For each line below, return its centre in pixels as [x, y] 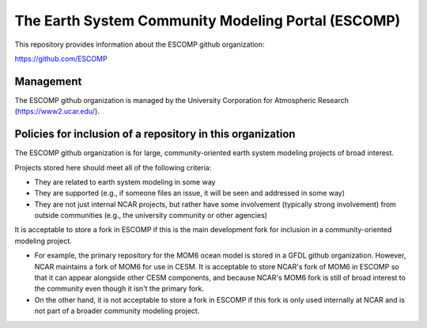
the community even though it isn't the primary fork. [119, 288]
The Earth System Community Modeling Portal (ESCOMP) [208, 21]
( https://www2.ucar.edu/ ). [57, 112]
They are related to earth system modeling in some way [125, 181]
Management [48, 81]
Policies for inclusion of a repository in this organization [155, 134]
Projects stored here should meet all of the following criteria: [113, 167]
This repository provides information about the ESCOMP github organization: [140, 44]
